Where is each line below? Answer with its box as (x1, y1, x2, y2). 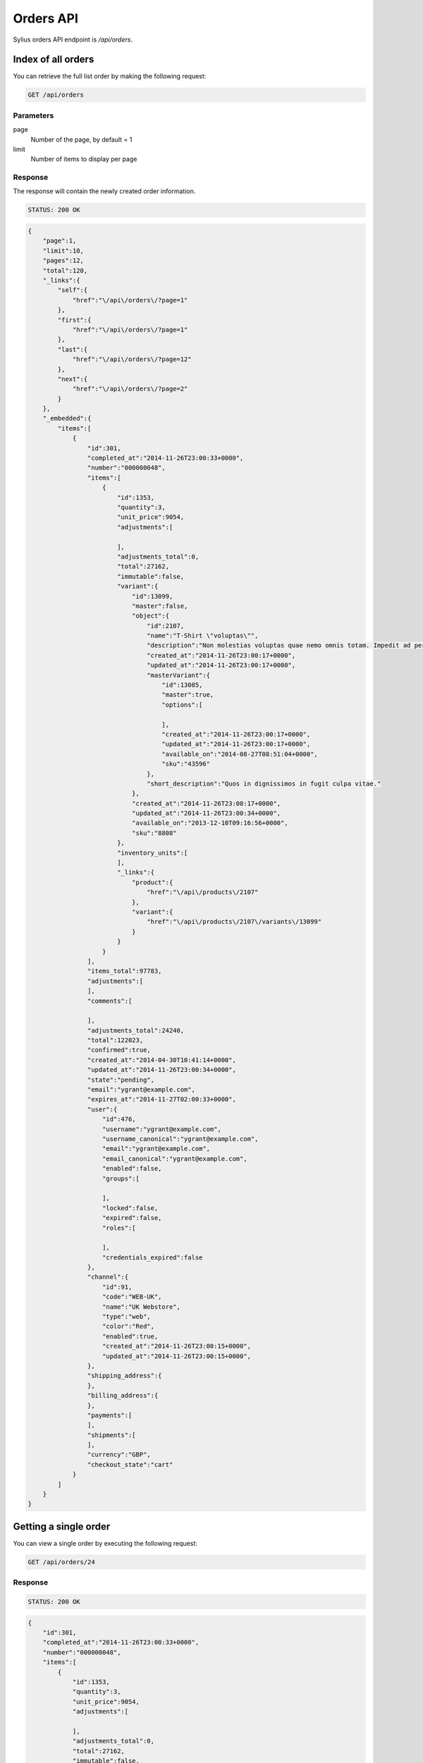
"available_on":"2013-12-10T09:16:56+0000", (131, 819, 288, 827)
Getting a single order (13, 1520, 111, 1532)
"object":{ (131, 612, 169, 620)
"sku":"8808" (131, 829, 177, 837)
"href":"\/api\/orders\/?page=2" (72, 385, 188, 393)
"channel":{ (87, 1273, 129, 1281)
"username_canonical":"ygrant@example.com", (102, 1135, 259, 1142)
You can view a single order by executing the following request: (13, 1539, 197, 1547)
